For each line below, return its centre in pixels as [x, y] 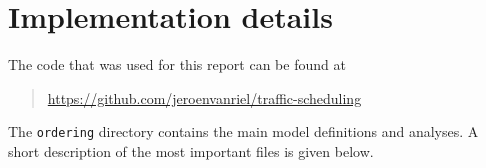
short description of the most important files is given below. [191, 150]
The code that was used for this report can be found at [177, 64]
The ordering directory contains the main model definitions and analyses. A [243, 131]
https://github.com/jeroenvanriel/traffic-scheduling [204, 97]
